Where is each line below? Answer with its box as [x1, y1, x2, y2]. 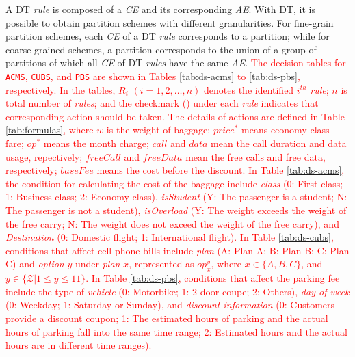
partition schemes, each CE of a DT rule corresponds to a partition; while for [5, 29, 330, 43]
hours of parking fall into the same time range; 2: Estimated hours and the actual [5, 324, 348, 339]
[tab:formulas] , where [5, 122, 94, 137]
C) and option [5, 256, 64, 271]
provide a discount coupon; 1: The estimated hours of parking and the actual [5, 310, 328, 325]
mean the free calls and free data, [185, 149, 326, 163]
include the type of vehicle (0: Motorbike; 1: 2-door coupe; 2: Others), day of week [5, 284, 350, 298]
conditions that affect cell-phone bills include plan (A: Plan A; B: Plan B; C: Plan [5, 243, 350, 257]
